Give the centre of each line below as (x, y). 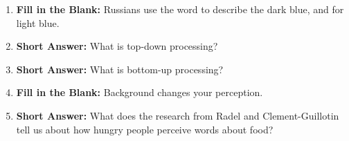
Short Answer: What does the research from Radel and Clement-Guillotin (178, 115)
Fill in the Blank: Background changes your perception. (140, 92)
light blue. (38, 22)
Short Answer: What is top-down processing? (117, 46)
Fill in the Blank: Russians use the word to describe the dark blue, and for (180, 9)
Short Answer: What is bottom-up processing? (120, 69)
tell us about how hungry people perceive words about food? (145, 129)
